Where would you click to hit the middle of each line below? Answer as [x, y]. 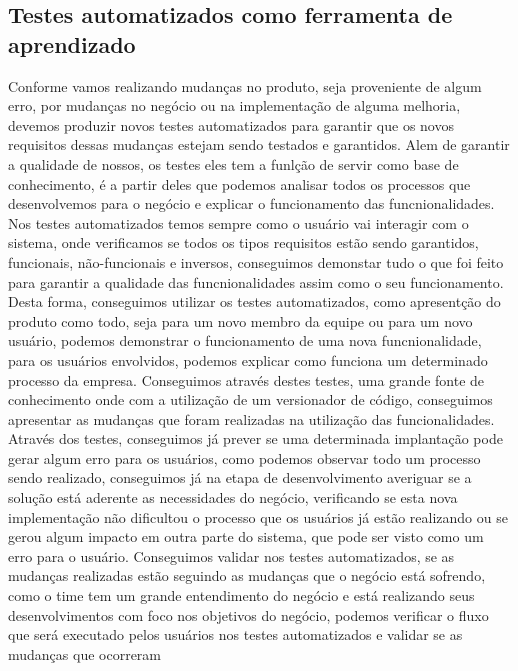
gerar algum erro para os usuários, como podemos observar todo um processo [244, 457]
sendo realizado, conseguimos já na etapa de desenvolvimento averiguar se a [240, 477]
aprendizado [72, 43]
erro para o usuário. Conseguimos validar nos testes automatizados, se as [231, 555]
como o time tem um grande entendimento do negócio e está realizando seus [241, 595]
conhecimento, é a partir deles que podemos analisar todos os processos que [239, 183]
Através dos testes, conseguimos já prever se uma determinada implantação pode [255, 438]
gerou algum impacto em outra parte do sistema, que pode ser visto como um [246, 536]
